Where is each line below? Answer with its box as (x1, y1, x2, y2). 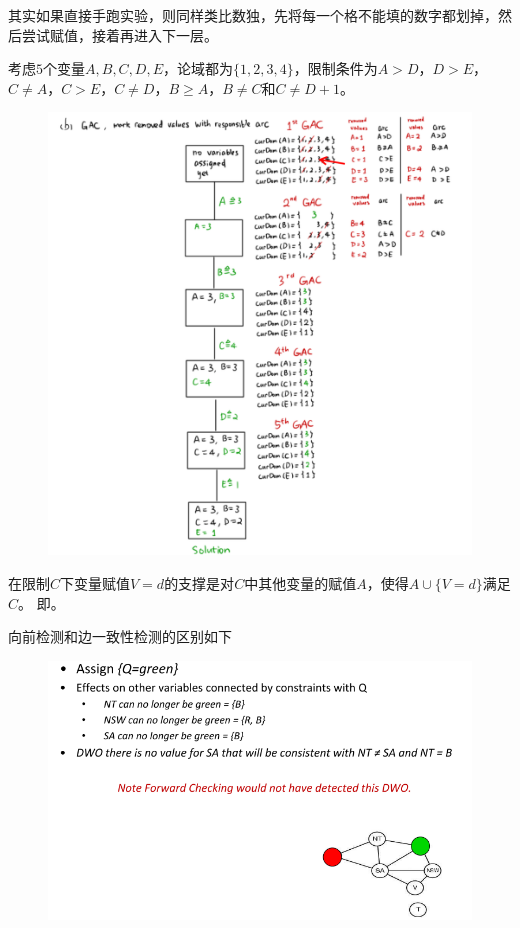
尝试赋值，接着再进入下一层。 (21, 24, 218, 45)
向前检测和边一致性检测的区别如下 (8, 626, 232, 647)
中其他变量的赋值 (244, 573, 357, 593)
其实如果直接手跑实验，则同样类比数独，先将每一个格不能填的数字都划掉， (8, 5, 498, 25)
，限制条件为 (293, 58, 378, 79)
